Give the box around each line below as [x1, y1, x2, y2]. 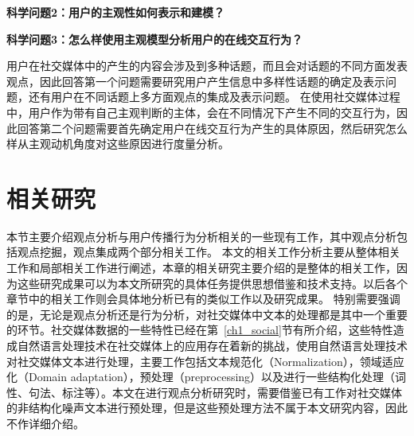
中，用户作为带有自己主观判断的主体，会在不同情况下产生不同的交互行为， [6, 103, 396, 120]
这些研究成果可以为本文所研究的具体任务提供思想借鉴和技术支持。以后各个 [17, 274, 408, 291]
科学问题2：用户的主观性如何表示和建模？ [6, 4, 225, 20]
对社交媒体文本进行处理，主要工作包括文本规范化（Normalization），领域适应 [6, 352, 404, 369]
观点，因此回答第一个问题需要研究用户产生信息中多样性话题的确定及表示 [6, 72, 385, 89]
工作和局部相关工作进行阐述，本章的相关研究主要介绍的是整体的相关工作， [6, 259, 396, 276]
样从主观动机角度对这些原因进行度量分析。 [6, 135, 229, 152]
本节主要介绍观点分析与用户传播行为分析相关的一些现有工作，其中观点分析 [6, 228, 396, 244]
